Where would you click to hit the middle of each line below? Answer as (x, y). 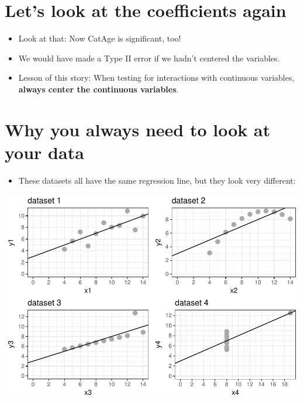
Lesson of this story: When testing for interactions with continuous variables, (156, 77)
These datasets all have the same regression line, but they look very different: (157, 180)
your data (44, 152)
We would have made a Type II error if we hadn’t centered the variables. (149, 58)
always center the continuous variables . (99, 89)
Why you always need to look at (138, 129)
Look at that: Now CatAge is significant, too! (100, 38)
